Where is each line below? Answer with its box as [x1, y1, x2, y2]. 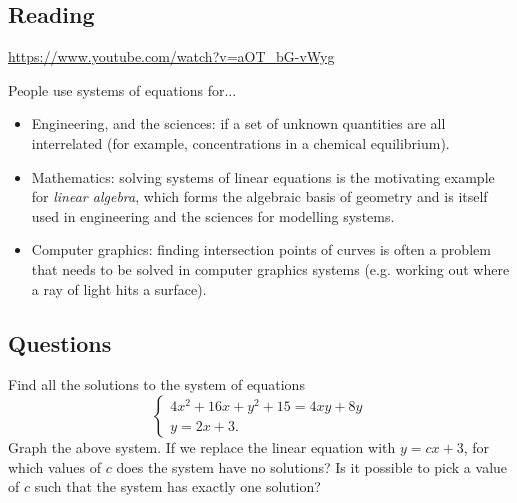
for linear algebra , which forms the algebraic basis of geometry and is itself [31, 186, 488, 207]
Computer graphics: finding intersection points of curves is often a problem [31, 239, 491, 260]
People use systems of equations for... [8, 79, 237, 100]
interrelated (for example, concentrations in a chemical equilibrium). [31, 132, 450, 153]
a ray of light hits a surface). [31, 278, 207, 299]
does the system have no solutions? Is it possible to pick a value [116, 456, 508, 477]
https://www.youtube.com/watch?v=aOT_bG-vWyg [8, 46, 335, 67]
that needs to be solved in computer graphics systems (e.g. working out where [31, 258, 510, 279]
